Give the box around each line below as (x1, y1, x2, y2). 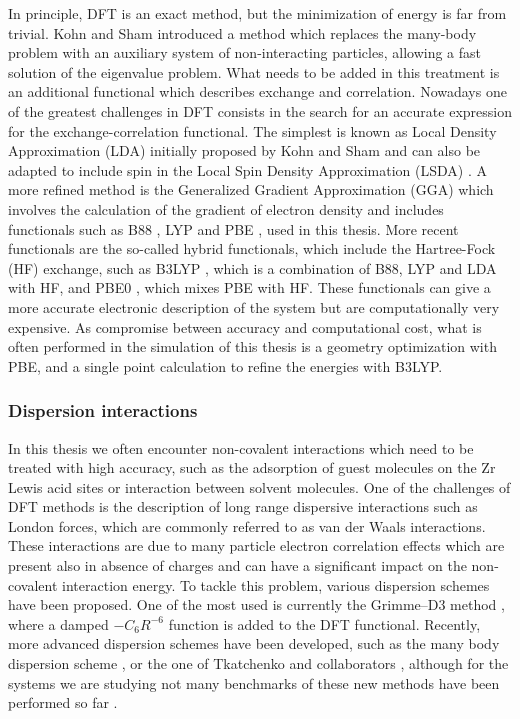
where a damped (8, 613, 109, 634)
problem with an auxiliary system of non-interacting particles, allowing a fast (8, 42, 481, 63)
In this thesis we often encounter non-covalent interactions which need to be (8, 437, 474, 458)
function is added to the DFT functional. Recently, (168, 613, 481, 634)
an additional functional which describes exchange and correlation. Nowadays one (8, 81, 507, 102)
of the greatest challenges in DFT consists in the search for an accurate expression (8, 100, 512, 121)
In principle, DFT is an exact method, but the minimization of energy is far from (8, 3, 507, 23)
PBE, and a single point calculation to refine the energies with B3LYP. (8, 355, 443, 376)
